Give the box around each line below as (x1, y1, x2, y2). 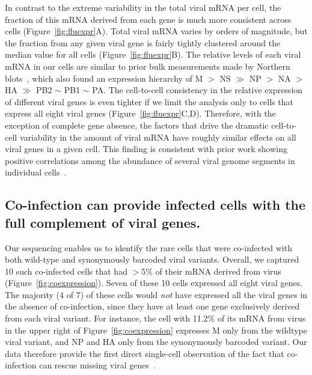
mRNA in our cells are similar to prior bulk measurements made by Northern (5, 59, 290, 72)
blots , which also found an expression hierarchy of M (5, 72, 203, 84)
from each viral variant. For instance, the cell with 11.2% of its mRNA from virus (5, 312, 306, 325)
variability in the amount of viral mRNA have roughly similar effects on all (19, 130, 296, 143)
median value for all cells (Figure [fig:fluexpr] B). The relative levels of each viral (5, 48, 301, 61)
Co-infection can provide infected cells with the (5, 195, 306, 214)
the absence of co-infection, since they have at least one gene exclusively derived (5, 300, 300, 312)
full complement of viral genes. (5, 213, 200, 231)
